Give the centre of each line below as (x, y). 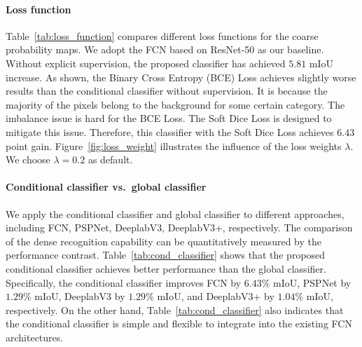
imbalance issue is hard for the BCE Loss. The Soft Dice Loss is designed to (169, 118)
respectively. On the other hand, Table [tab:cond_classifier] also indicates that (175, 309)
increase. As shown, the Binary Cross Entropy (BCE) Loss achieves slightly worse (181, 77)
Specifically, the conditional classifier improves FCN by (124, 282)
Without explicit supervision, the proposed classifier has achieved (146, 63)
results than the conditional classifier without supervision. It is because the (167, 91)
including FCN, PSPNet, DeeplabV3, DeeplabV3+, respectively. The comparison (179, 227)
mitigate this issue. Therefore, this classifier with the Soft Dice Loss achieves (170, 131)
